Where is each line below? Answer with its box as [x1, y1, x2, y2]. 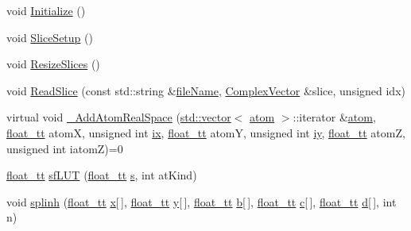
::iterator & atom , [293, 109, 376, 125]
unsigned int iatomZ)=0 [6, 140, 123, 156]
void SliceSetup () [6, 29, 93, 45]
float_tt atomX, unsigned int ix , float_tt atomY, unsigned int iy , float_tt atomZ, [6, 124, 405, 141]
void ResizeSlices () [6, 56, 100, 72]
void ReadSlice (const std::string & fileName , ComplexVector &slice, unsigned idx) [6, 82, 405, 98]
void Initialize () [6, 2, 86, 18]
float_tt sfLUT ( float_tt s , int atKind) [6, 167, 197, 183]
